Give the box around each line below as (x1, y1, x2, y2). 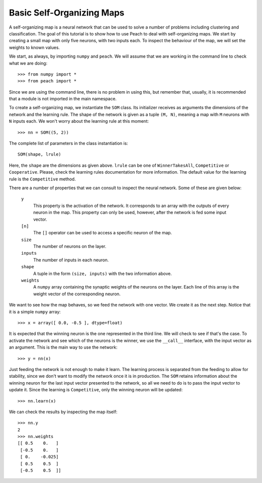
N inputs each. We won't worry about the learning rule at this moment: (9, 118, 149, 124)
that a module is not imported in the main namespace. (9, 96, 117, 102)
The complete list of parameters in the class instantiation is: (9, 141, 128, 146)
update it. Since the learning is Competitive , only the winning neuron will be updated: (9, 387, 183, 393)
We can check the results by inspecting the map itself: (9, 409, 117, 415)
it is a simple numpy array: (9, 308, 61, 315)
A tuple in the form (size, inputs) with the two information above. (33, 271, 172, 276)
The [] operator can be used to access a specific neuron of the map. (33, 230, 172, 236)
